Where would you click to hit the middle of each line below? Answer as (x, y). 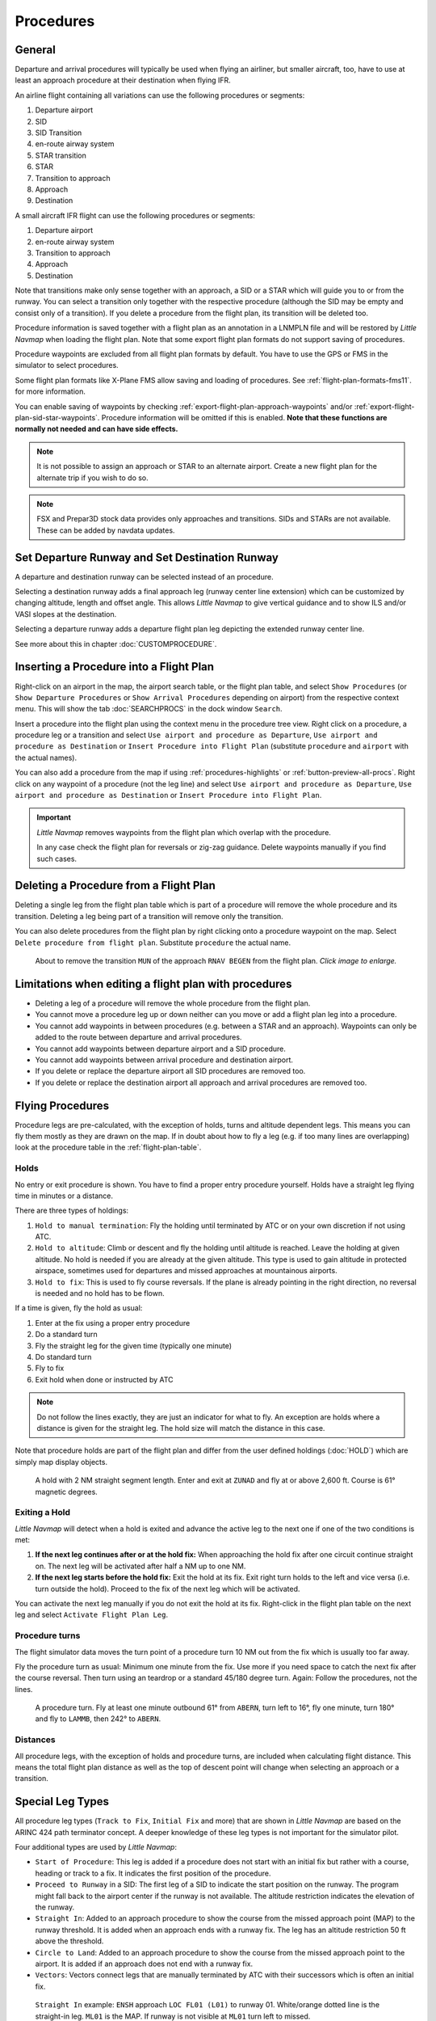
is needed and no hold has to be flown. (100, 1293)
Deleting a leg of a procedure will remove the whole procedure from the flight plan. (173, 1003)
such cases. (57, 859)
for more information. (50, 391)
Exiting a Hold (43, 1513)
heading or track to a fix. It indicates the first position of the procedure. (153, 1873)
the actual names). (46, 757)
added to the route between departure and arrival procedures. (138, 1037)
